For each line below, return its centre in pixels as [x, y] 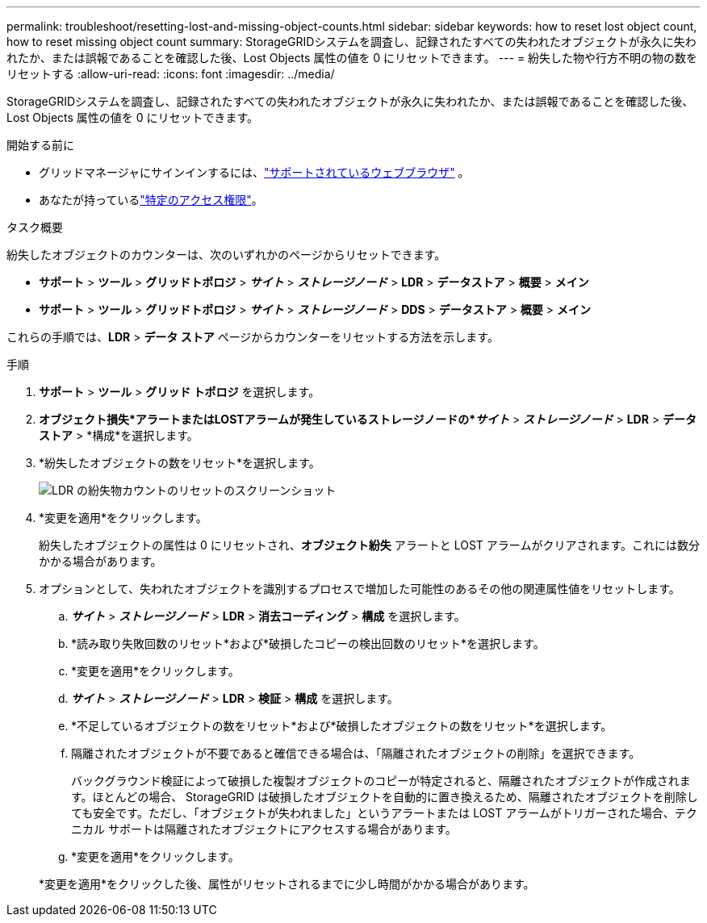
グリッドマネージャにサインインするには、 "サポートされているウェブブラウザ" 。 [254, 172]
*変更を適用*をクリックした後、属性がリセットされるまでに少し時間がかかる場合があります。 [287, 884]
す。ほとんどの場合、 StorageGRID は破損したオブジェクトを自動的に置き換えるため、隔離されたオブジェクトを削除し [385, 797]
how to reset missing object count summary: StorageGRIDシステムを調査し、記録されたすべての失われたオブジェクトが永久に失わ [351, 42]
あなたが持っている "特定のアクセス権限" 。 [151, 200]
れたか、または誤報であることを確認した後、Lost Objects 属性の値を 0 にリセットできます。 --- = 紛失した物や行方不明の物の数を [352, 58]
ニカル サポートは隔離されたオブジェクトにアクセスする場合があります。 [264, 829]
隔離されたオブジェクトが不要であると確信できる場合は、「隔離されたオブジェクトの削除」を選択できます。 [356, 753]
